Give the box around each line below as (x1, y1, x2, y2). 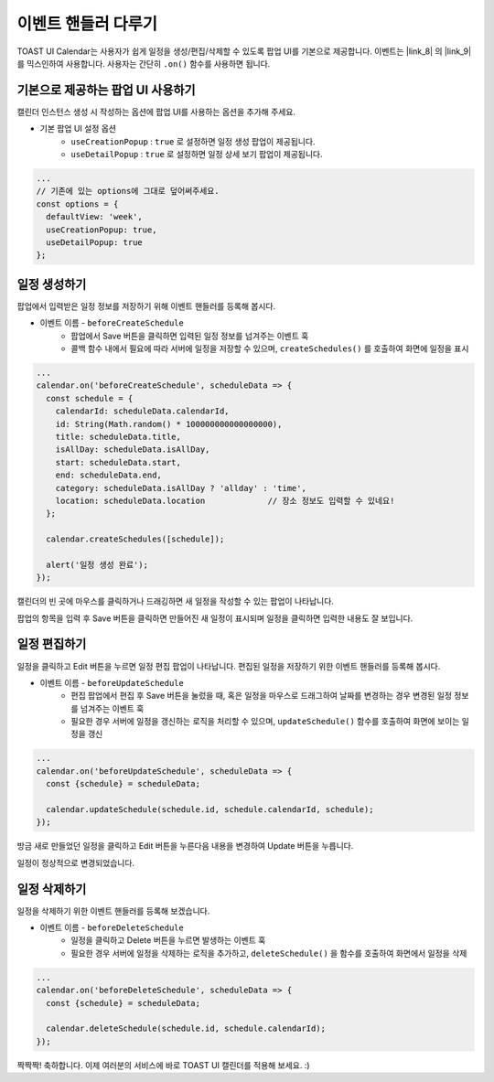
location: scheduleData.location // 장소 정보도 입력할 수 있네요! (55, 495, 395, 506)
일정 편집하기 (16, 637, 87, 652)
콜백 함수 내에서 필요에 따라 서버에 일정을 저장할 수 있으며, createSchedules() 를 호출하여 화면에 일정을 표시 (70, 343, 469, 354)
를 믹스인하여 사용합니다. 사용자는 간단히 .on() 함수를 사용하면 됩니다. (16, 58, 271, 69)
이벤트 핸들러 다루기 (16, 14, 158, 34)
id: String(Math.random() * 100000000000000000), (55, 419, 283, 429)
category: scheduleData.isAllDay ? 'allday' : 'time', (55, 483, 306, 493)
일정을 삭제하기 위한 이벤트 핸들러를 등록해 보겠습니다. (16, 905, 210, 916)
